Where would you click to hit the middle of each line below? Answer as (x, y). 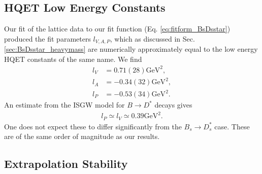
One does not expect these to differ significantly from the (93, 126)
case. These (232, 126)
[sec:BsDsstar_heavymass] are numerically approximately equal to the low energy (131, 49)
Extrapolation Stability (66, 164)
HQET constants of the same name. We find (73, 59)
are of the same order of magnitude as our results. (82, 136)
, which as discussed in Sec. (152, 38)
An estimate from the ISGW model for (64, 105)
